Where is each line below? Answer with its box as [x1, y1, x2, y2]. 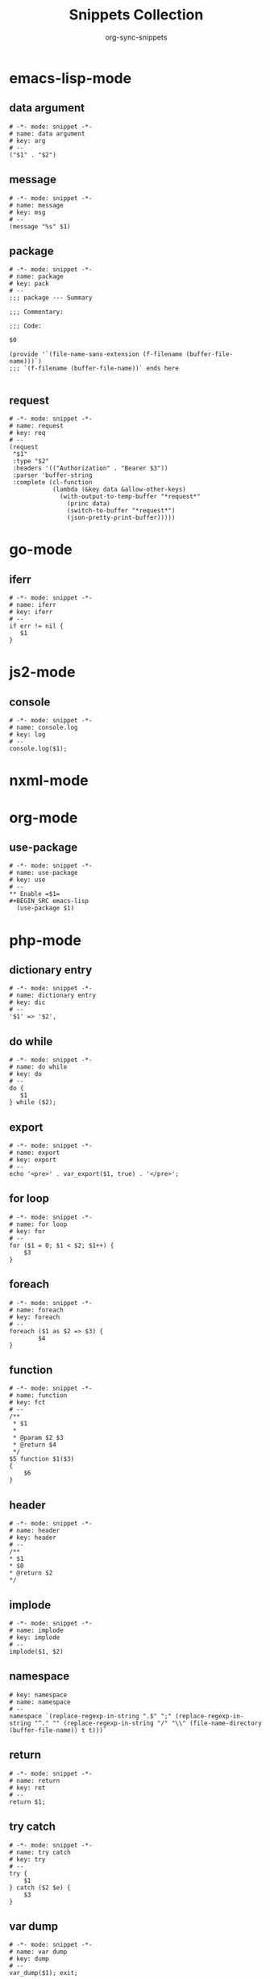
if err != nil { [9, 622, 64, 630]
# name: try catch [9, 1848, 71, 1856]
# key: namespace [9, 1691, 68, 1699]
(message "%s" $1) [9, 222, 71, 231]
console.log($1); [9, 745, 68, 753]
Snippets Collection [69, 6, 204, 24]
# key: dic [9, 998, 46, 1006]
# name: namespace [9, 1697, 71, 1706]
